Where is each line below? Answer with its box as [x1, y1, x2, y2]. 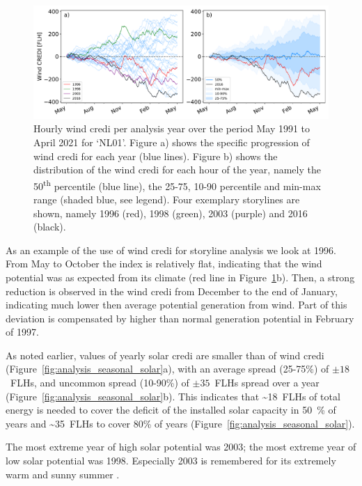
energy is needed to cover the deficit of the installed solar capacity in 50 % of [6, 402, 336, 417]
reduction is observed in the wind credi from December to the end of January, [6, 283, 338, 298]
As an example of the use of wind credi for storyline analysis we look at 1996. [6, 242, 336, 257]
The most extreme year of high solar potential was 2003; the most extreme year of [6, 439, 356, 454]
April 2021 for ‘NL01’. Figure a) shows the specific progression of [33, 134, 310, 149]
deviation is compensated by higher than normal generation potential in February [6, 311, 354, 325]
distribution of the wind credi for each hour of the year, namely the [33, 162, 321, 177]
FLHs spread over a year [214, 375, 320, 390]
